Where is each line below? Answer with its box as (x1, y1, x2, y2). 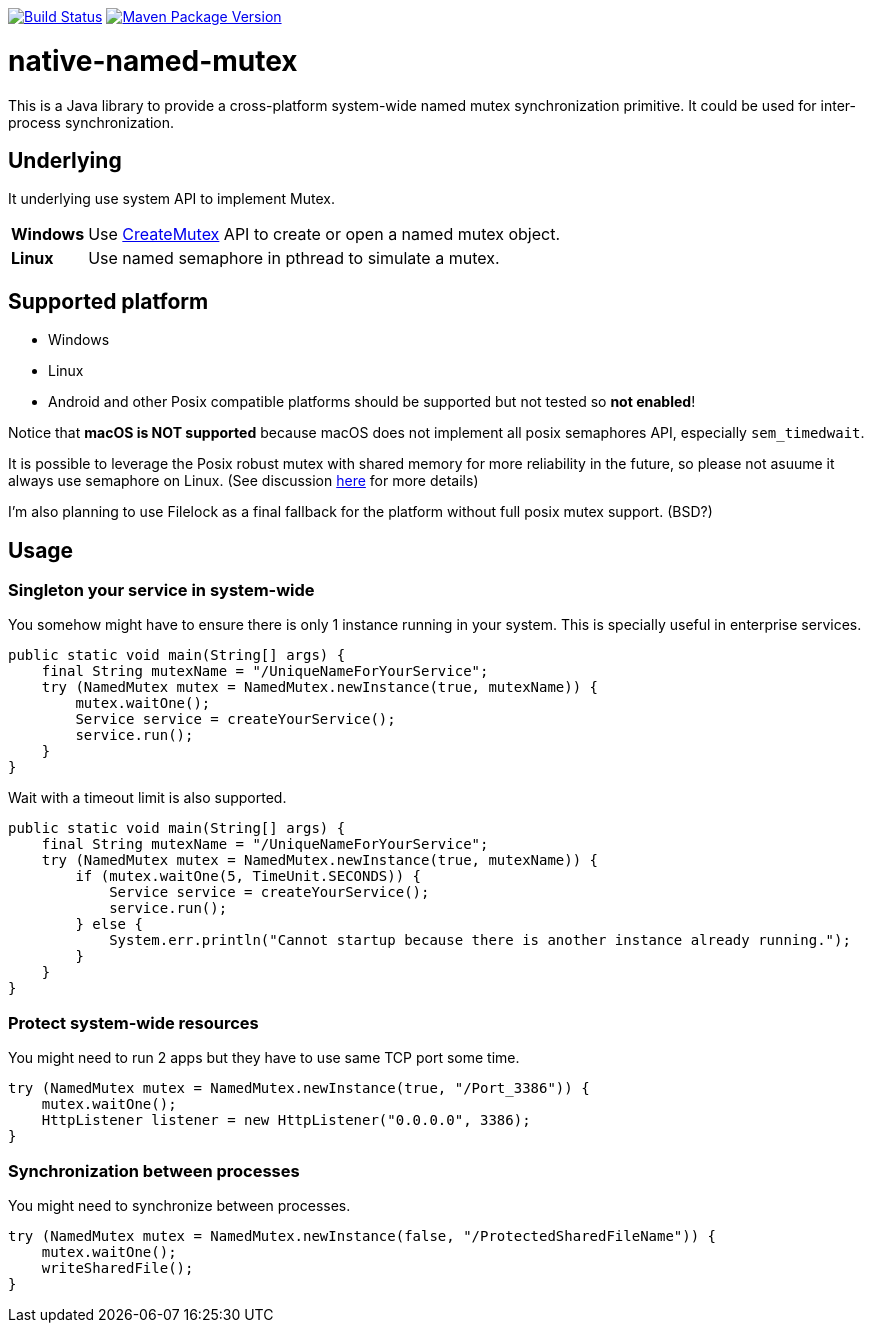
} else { (75, 916, 143, 933)
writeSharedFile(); (41, 1259, 194, 1276)
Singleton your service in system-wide (8, 580, 315, 601)
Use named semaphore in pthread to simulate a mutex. (88, 248, 500, 269)
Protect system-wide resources (8, 1012, 259, 1033)
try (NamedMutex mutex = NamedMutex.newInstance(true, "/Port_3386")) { (8, 1080, 590, 1097)
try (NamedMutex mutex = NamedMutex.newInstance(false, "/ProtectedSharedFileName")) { (8, 1227, 717, 1244)
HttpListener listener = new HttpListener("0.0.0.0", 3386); (41, 1112, 531, 1129)
